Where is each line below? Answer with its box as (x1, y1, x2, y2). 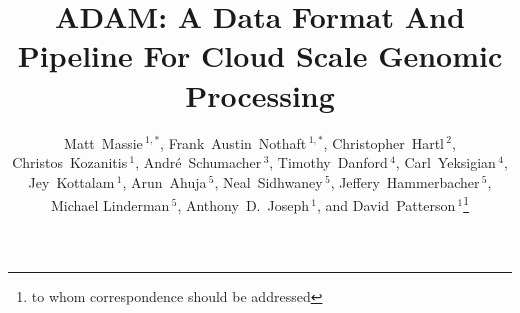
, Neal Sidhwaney (214, 171, 323, 192)
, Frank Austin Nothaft (160, 132, 307, 153)
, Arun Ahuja (122, 171, 207, 192)
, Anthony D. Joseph (177, 194, 309, 215)
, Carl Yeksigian (395, 152, 496, 173)
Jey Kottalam (28, 171, 115, 192)
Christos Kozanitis (12, 152, 128, 173)
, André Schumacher (135, 152, 262, 173)
